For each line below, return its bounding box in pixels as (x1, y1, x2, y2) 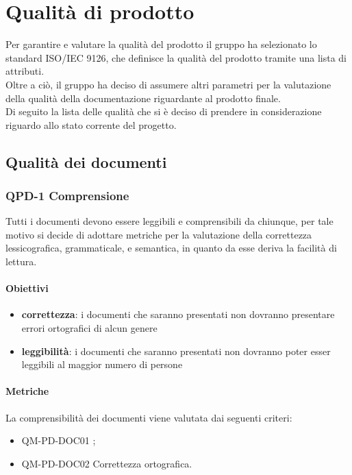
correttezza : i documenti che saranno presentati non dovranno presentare (21, 307, 335, 321)
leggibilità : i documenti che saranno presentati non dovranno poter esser (21, 343, 331, 358)
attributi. (5, 64, 45, 78)
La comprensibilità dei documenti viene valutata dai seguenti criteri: (5, 410, 292, 424)
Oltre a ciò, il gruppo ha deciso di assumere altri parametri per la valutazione (5, 77, 331, 91)
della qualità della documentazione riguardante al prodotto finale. (5, 90, 281, 105)
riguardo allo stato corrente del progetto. (5, 117, 177, 132)
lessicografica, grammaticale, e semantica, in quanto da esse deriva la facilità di (5, 241, 337, 255)
